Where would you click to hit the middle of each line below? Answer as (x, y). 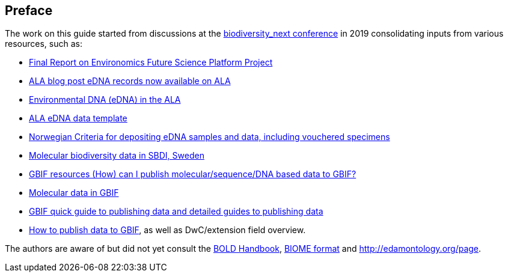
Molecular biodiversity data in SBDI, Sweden (117, 156)
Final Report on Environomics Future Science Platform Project (151, 62)
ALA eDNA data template (78, 118)
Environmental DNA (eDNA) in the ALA (105, 100)
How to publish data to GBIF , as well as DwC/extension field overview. (167, 230)
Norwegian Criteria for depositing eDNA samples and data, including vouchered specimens (210, 137)
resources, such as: (44, 44)
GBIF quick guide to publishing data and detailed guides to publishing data (176, 212)
